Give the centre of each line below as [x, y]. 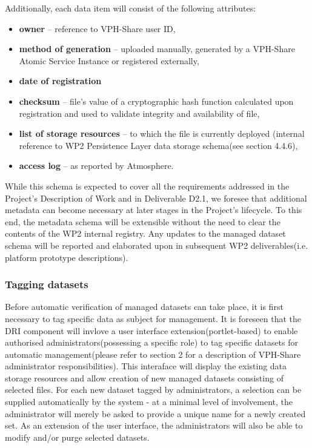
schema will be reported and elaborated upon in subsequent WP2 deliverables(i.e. [157, 245]
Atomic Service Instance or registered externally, [109, 60]
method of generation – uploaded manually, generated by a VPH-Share [157, 49]
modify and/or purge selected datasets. [77, 437]
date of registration [60, 81]
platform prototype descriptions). [67, 257]
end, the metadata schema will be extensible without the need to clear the [143, 221]
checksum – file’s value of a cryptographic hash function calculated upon [156, 101]
